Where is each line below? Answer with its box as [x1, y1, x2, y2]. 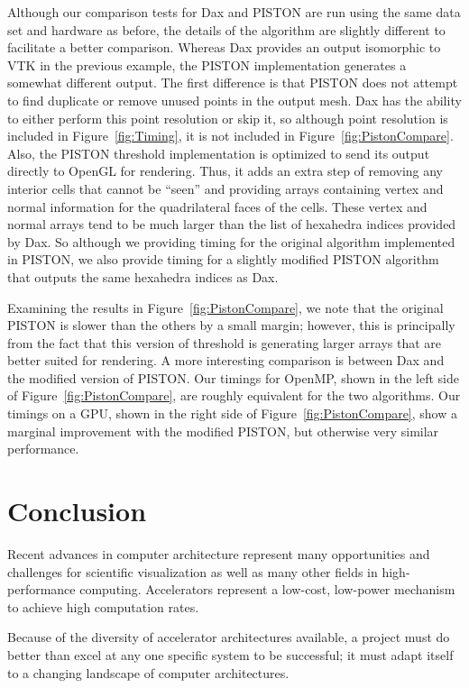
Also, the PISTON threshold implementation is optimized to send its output [7, 143, 430, 162]
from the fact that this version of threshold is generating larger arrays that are [7, 333, 442, 352]
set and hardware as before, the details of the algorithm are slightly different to [7, 20, 446, 39]
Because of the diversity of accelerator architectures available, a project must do [7, 628, 450, 647]
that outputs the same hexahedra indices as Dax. [7, 267, 279, 286]
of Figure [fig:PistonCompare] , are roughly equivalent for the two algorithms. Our [7, 386, 461, 405]
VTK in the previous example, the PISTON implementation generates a [7, 55, 407, 74]
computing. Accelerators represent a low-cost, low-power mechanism [79, 580, 455, 599]
